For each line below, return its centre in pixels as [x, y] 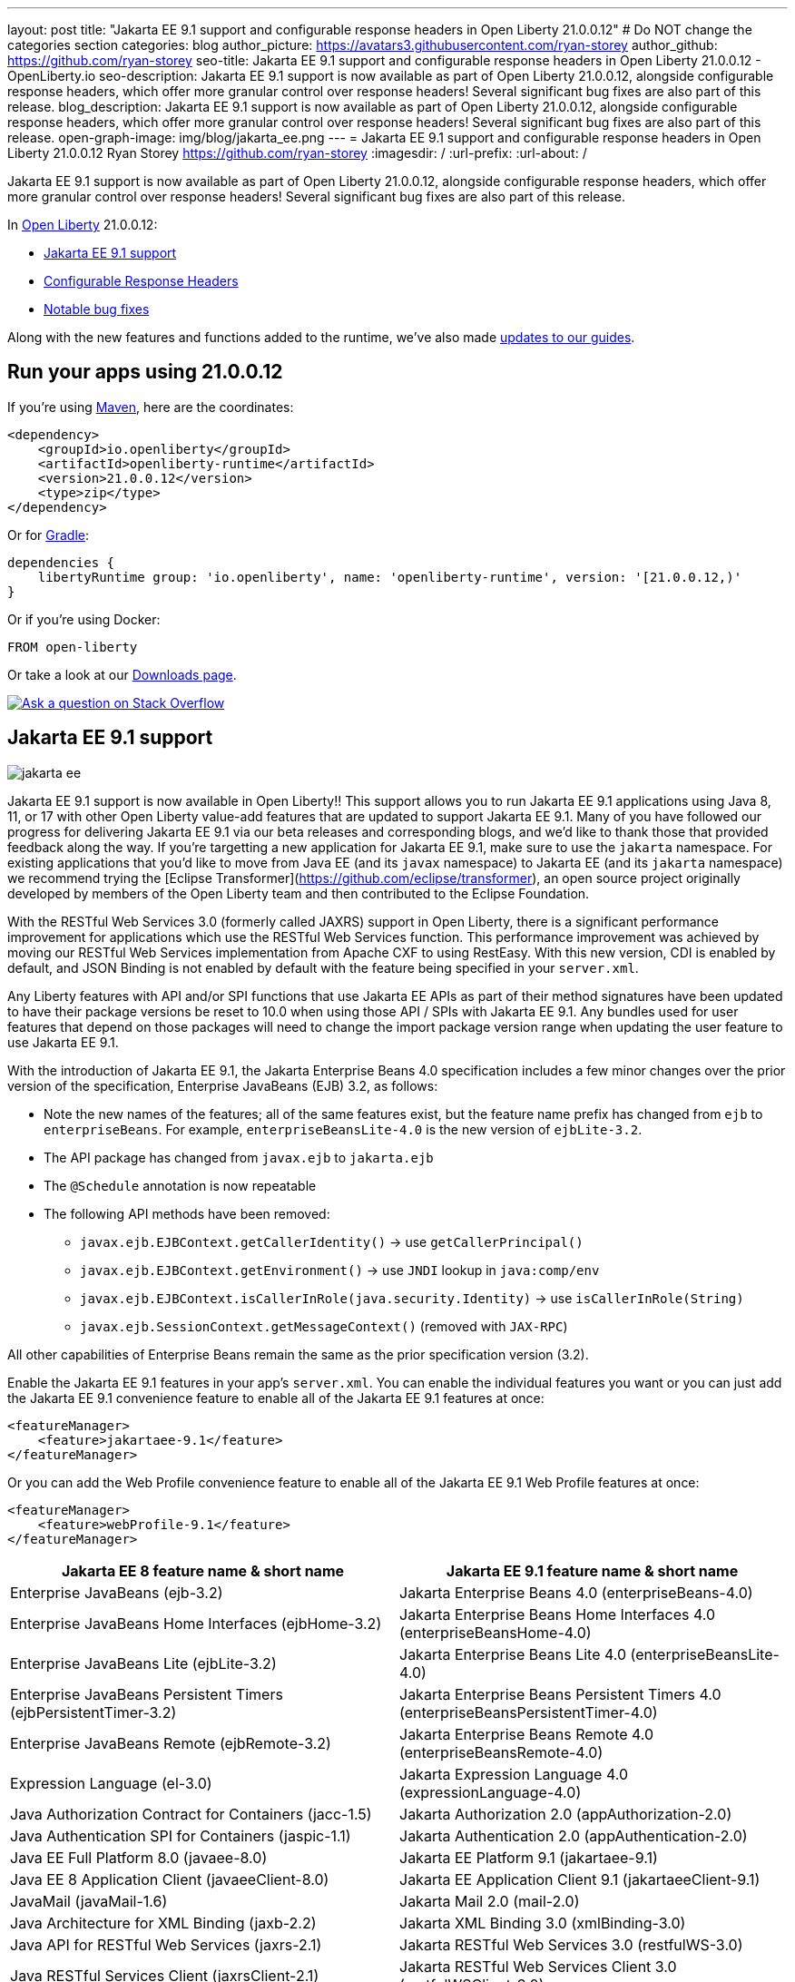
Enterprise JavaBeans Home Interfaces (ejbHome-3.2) [196, 1623]
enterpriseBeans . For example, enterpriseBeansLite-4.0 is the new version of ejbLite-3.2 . [343, 1129]
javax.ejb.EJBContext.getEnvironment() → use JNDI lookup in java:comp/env [340, 1270]
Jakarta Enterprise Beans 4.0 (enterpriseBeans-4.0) [576, 1592]
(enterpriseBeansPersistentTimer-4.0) [529, 1712]
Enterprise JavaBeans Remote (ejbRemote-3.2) [171, 1743]
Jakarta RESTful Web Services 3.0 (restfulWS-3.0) [571, 1944]
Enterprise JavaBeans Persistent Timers [147, 1694]
